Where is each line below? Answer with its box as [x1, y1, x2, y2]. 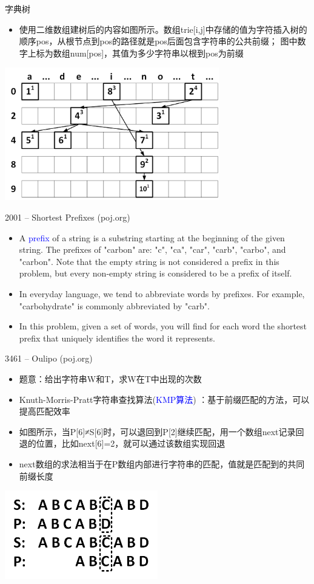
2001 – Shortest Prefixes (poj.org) [5, 211, 130, 224]
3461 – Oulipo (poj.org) [5, 352, 93, 365]
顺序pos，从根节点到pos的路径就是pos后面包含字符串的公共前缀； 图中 [19, 35, 298, 47]
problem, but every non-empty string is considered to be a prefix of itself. [19, 267, 292, 280]
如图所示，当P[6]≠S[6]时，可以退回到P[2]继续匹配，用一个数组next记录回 [19, 425, 304, 438]
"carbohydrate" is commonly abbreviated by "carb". [19, 299, 210, 312]
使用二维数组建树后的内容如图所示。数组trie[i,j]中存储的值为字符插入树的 [19, 22, 307, 35]
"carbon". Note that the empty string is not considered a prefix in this [19, 255, 279, 267]
